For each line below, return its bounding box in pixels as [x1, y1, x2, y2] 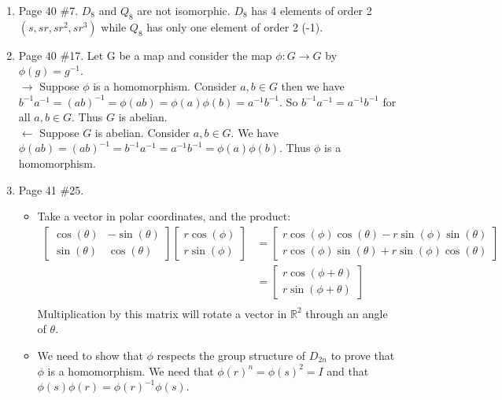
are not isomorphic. [137, 2, 231, 18]
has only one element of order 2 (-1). [146, 18, 323, 35]
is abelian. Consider [94, 124, 190, 140]
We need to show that [37, 347, 143, 364]
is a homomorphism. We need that [47, 362, 214, 379]
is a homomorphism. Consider [93, 77, 237, 94]
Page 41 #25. [18, 181, 84, 198]
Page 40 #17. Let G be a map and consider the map [18, 46, 272, 63]
